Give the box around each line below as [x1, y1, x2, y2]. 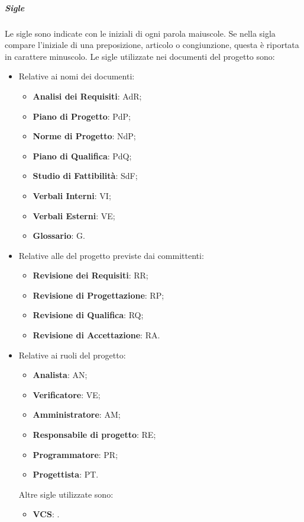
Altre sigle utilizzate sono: [18, 488, 114, 500]
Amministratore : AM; [33, 408, 121, 421]
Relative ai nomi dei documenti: [18, 70, 135, 82]
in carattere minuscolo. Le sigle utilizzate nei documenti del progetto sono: [5, 50, 275, 62]
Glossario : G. [33, 229, 85, 242]
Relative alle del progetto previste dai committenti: [18, 249, 204, 261]
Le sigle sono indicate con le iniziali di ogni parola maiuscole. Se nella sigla [5, 27, 276, 39]
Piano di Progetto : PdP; [33, 110, 131, 122]
